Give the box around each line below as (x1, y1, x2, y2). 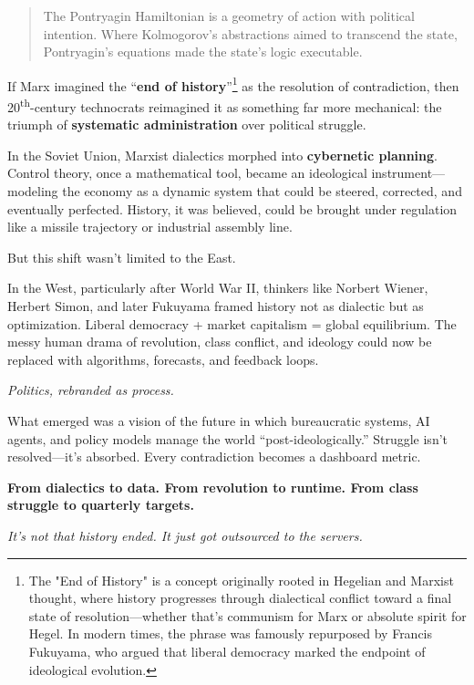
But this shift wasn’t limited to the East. (7, 247, 236, 266)
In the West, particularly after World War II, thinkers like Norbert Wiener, (7, 278, 428, 297)
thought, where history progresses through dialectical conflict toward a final (28, 588, 452, 607)
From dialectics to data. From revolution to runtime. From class (7, 477, 418, 496)
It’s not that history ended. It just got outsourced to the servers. (7, 525, 363, 545)
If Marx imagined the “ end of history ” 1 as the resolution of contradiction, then (7, 73, 459, 95)
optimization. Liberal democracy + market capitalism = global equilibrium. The (7, 314, 457, 333)
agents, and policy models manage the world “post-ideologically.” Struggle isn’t (7, 429, 448, 448)
